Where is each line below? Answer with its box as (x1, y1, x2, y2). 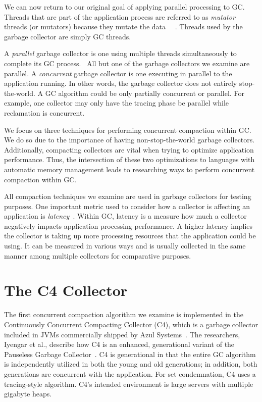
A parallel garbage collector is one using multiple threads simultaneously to (4, 48, 237, 59)
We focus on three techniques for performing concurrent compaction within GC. (4, 124, 251, 135)
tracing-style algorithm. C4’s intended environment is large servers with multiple (4, 378, 253, 389)
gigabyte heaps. (4, 388, 52, 399)
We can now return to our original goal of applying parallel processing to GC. (4, 2, 245, 12)
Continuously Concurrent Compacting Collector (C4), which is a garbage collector (4, 319, 258, 329)
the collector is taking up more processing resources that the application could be (4, 230, 256, 241)
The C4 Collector (4, 280, 128, 300)
